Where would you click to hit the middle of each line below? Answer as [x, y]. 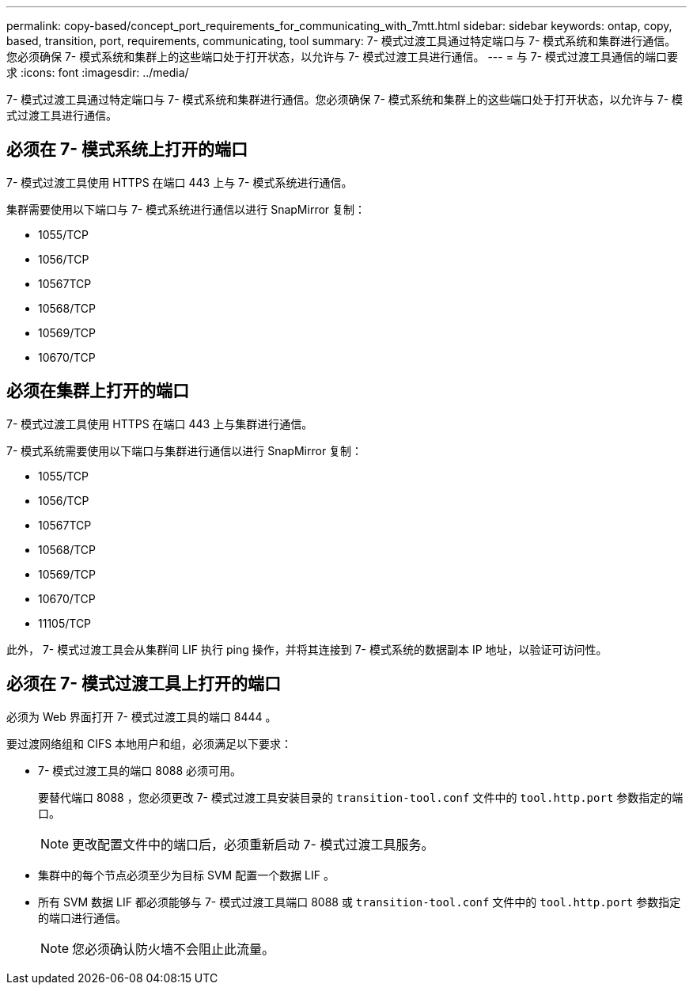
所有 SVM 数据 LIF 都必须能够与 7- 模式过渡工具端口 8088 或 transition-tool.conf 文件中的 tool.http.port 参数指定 [360, 902]
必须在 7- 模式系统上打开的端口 [127, 150]
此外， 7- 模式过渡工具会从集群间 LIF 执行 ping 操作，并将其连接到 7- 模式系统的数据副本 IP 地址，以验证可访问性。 [307, 649]
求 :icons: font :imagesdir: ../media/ [98, 72]
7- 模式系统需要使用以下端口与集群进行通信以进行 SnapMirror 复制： [185, 450]
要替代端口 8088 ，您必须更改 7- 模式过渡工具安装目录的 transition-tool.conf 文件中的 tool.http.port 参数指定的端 [361, 797]
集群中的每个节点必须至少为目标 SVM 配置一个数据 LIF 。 [186, 875]
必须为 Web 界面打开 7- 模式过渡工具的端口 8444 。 [142, 716]
